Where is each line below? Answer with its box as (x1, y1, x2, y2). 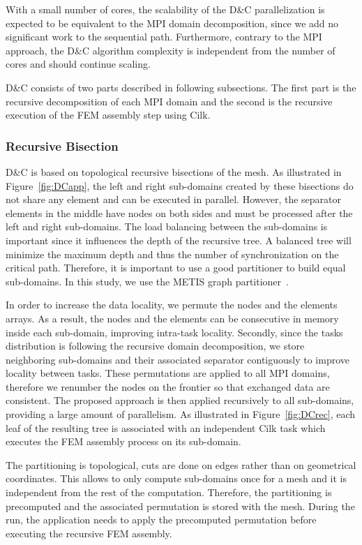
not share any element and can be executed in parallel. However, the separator (6, 192, 341, 207)
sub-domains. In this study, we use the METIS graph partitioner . (6, 274, 289, 288)
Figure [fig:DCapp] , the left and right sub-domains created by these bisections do (6, 178, 354, 193)
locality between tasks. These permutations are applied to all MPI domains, (6, 366, 330, 380)
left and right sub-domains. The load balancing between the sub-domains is (6, 219, 328, 234)
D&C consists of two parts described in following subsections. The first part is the (6, 80, 356, 94)
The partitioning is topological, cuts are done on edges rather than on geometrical (6, 457, 356, 472)
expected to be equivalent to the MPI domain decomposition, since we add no (6, 15, 339, 30)
